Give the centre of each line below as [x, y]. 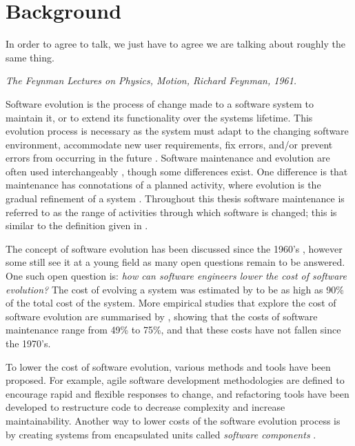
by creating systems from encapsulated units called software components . [161, 434]
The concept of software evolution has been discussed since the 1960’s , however [174, 248]
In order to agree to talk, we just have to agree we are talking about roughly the [176, 44]
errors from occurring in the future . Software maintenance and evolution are [168, 158]
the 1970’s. [28, 343]
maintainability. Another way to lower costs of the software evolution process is [173, 420]
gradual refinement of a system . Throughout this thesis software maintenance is [175, 198]
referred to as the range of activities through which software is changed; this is [171, 212]
